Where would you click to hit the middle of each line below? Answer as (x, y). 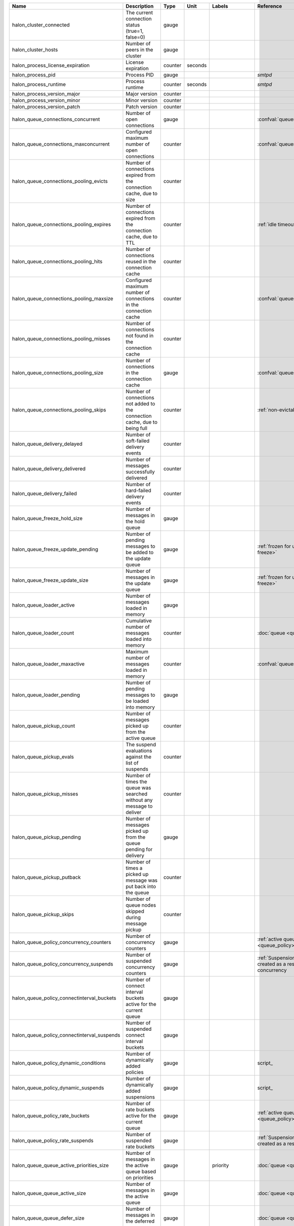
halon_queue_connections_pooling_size (58, 373)
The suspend (141, 744)
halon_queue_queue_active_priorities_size (60, 1165)
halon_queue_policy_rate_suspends (53, 1140)
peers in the (139, 50)
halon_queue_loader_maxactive (49, 664)
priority (221, 1165)
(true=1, (135, 31)
